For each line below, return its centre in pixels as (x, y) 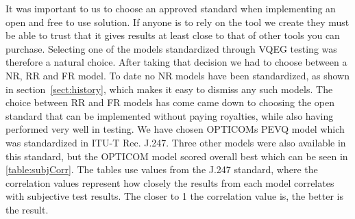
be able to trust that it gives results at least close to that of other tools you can (173, 35)
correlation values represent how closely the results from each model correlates (170, 182)
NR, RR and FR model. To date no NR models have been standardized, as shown (177, 75)
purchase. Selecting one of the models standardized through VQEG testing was (171, 48)
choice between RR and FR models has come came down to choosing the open (170, 102)
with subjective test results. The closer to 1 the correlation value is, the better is (175, 196)
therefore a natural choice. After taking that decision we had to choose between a (176, 62)
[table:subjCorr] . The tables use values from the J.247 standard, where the (162, 169)
